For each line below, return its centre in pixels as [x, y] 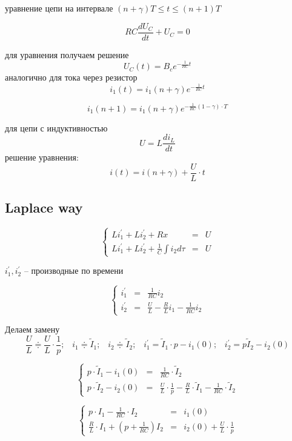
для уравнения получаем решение [67, 54]
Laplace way [44, 207]
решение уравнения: [42, 157]
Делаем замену [32, 329]
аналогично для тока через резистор [71, 77]
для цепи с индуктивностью [56, 128]
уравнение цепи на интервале [59, 8]
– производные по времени [74, 270]
